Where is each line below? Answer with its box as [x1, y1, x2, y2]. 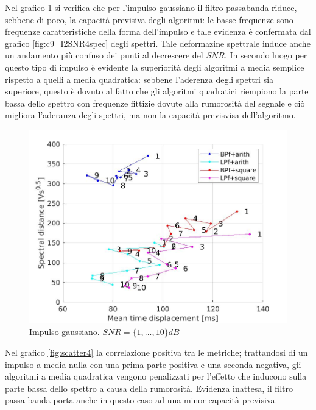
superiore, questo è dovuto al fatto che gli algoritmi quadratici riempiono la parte [5, 85, 309, 97]
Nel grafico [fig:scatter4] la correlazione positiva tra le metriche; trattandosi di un [5, 346, 308, 358]
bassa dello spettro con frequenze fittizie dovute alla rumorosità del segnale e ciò [5, 96, 305, 109]
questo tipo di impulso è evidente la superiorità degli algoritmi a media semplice [5, 60, 304, 73]
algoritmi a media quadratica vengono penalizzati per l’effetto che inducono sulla [5, 370, 307, 383]
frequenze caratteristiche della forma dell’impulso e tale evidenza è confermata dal [5, 25, 311, 38]
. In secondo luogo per [224, 49, 307, 62]
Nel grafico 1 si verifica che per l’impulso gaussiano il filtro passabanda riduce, [5, 1, 297, 13]
